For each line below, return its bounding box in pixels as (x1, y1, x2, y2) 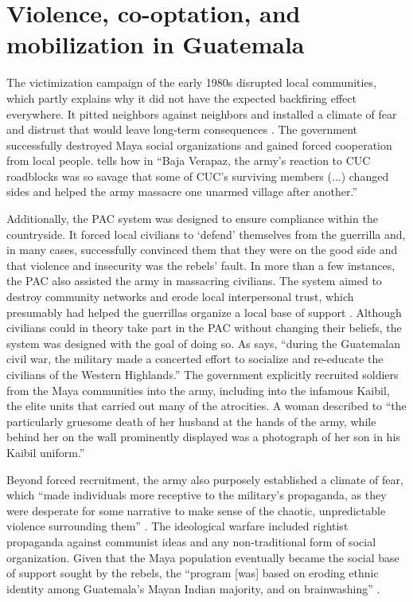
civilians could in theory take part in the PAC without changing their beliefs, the (6, 319, 402, 336)
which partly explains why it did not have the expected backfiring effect (6, 89, 357, 106)
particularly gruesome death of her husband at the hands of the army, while (6, 412, 376, 429)
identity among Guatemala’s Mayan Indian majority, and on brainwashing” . (6, 580, 380, 596)
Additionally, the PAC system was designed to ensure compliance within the (6, 210, 378, 227)
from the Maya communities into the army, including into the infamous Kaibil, (6, 381, 390, 398)
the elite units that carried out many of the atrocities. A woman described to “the (6, 397, 407, 414)
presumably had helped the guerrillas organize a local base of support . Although (6, 303, 402, 320)
